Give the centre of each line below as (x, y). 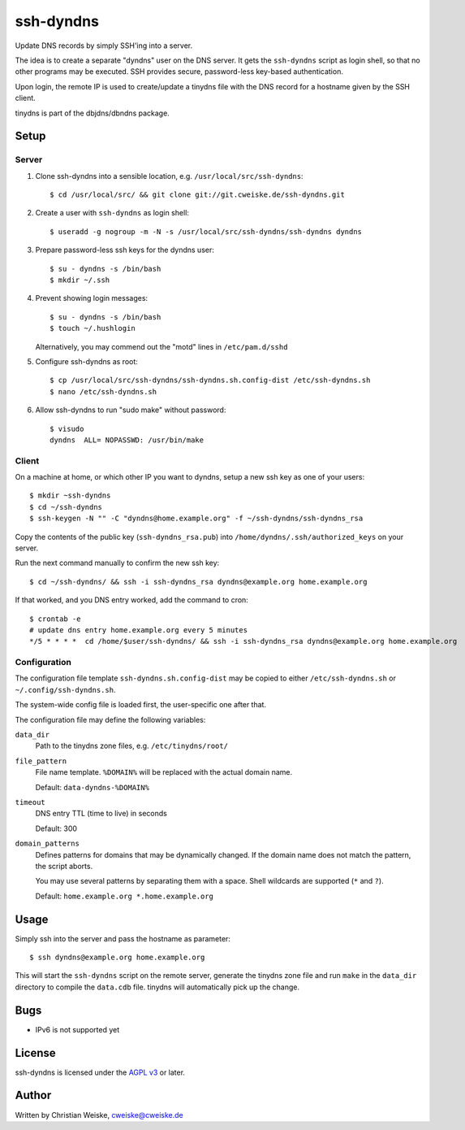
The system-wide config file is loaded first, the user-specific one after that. (141, 705)
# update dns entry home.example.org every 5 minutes (138, 630)
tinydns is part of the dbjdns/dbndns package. (92, 113)
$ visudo (67, 428)
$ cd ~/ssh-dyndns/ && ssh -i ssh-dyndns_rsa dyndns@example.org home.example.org (198, 582)
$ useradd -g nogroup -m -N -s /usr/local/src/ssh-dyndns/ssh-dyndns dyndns (206, 231)
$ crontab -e (55, 619)
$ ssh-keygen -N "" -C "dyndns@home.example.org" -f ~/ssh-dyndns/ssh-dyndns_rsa (196, 519)
